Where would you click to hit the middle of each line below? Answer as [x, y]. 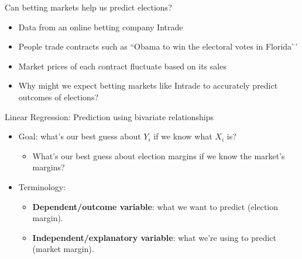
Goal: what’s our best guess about [80, 136]
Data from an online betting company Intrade [101, 27]
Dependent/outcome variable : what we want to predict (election [155, 206]
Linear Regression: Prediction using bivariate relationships [109, 116]
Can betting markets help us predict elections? [88, 7]
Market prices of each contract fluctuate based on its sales [122, 66]
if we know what [183, 136]
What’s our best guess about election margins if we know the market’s [159, 155]
